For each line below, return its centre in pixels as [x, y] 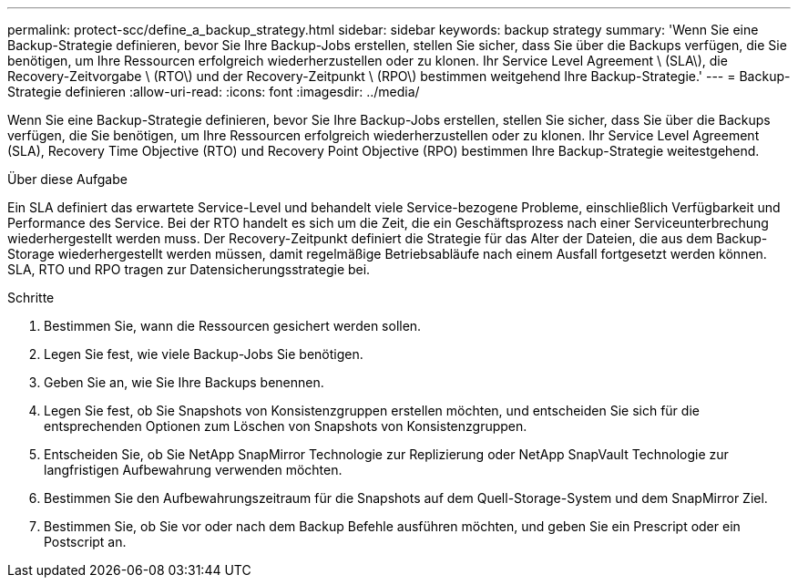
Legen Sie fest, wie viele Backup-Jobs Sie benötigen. [204, 354]
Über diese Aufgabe [67, 179]
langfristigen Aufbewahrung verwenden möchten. [193, 470]
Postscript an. [85, 542]
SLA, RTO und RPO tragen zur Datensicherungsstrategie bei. [189, 269]
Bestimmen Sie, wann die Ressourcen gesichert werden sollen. [233, 326]
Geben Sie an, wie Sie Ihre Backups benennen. [184, 382]
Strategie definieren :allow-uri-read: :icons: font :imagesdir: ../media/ [214, 92]
